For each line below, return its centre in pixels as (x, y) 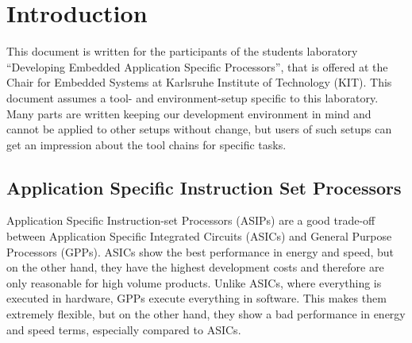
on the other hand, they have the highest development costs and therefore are (195, 267)
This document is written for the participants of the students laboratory (182, 51)
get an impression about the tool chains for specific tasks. (146, 144)
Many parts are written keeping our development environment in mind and (189, 113)
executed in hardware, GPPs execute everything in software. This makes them (196, 298)
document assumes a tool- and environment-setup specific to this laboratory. (193, 97)
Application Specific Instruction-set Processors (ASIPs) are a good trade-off (191, 220)
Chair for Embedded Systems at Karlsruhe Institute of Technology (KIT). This (199, 82)
